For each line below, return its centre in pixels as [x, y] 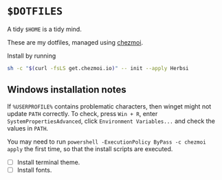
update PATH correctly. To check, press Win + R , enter [82, 113]
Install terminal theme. [48, 162]
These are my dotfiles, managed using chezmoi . [75, 42]
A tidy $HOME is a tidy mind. [45, 29]
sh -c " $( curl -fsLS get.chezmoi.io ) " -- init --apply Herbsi [98, 68]
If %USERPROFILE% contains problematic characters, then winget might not [109, 106]
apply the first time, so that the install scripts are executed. [90, 148]
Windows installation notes [67, 90]
